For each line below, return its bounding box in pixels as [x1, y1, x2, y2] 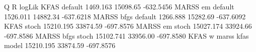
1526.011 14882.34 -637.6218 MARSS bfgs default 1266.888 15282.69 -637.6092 [4, 11, 246, 21]
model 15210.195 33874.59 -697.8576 [4, 40, 116, 51]
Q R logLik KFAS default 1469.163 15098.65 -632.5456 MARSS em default [4, 1, 234, 11]
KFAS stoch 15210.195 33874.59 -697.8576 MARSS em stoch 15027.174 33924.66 [4, 21, 252, 31]
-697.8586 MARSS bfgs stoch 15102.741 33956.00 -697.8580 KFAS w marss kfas [4, 30, 249, 41]
